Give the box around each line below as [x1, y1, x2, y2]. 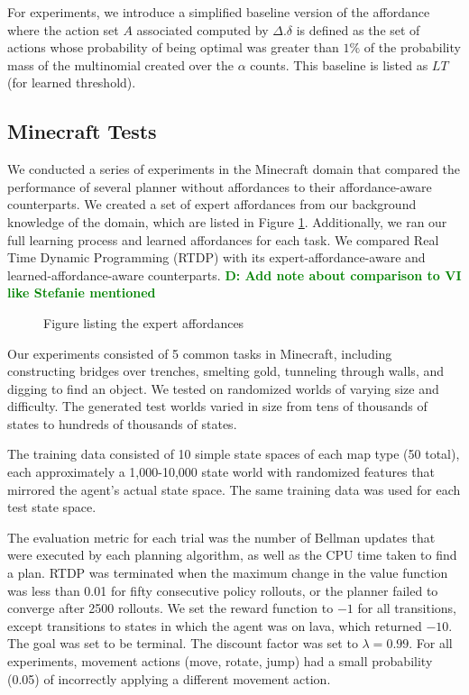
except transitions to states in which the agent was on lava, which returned [7, 616, 422, 635]
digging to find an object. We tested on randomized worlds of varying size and [7, 379, 439, 398]
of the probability [363, 38, 461, 57]
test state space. [7, 498, 97, 517]
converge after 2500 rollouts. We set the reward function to [7, 599, 334, 617]
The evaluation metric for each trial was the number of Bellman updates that [7, 527, 436, 546]
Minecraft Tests [7, 117, 157, 145]
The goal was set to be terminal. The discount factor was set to [7, 634, 358, 653]
